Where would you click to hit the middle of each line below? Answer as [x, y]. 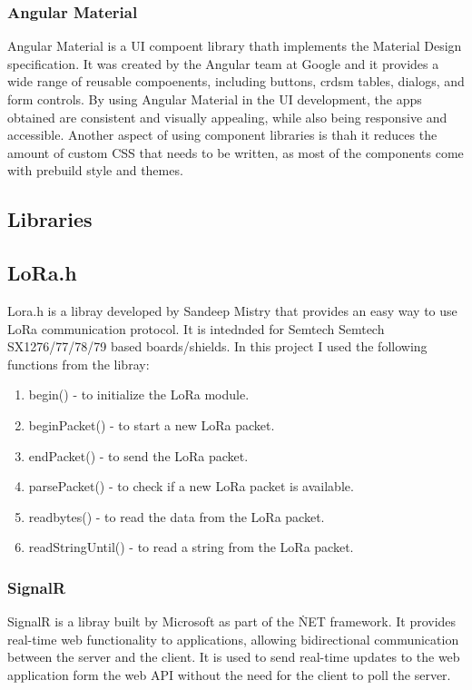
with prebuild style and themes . [95, 170]
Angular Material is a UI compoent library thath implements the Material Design [235, 46]
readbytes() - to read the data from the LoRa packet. [177, 516]
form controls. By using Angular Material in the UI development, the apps [215, 99]
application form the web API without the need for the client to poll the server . [229, 674]
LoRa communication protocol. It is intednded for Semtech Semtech [196, 328]
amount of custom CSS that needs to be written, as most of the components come [236, 152]
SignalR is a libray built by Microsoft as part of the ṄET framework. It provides [232, 621]
